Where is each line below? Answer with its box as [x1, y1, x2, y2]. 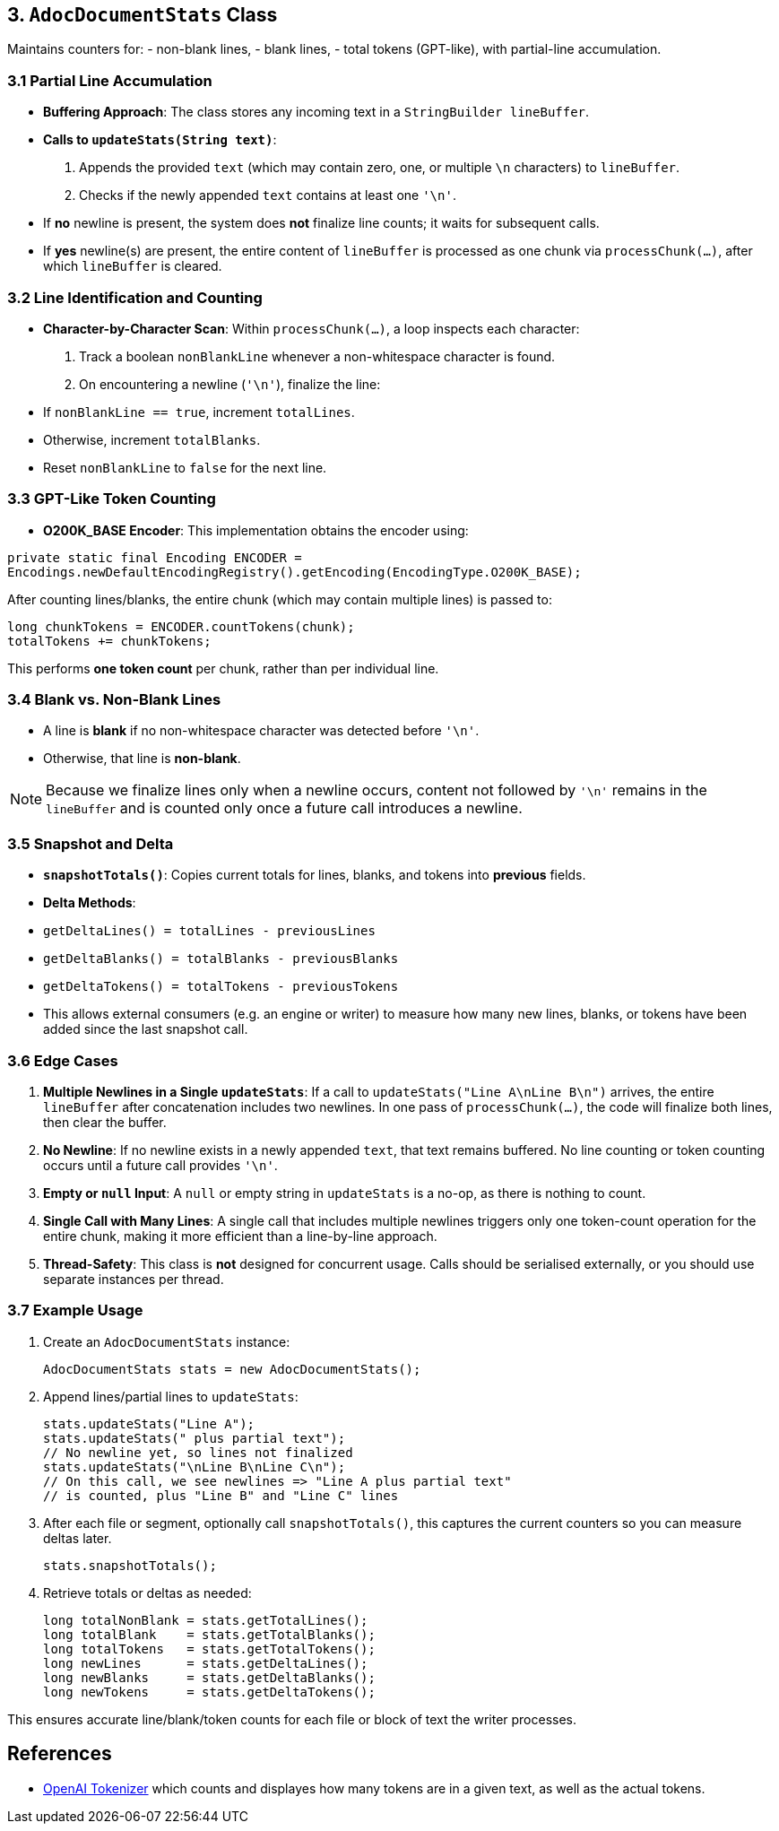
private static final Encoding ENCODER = [7, 550, 302, 565]
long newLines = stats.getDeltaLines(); [43, 1655, 368, 1670]
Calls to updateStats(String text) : [43, 132, 277, 148]
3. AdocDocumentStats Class [7, 4, 278, 26]
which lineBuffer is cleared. [43, 258, 222, 274]
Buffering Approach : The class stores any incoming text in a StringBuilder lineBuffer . [43, 104, 590, 120]
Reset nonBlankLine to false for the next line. [43, 459, 327, 475]
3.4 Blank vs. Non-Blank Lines [7, 690, 221, 709]
